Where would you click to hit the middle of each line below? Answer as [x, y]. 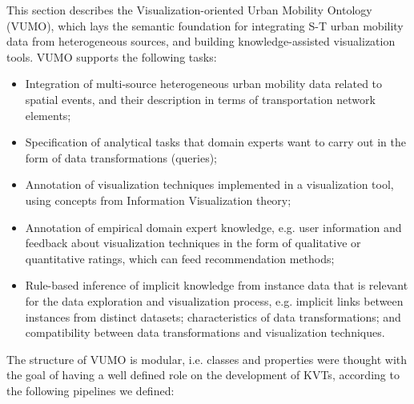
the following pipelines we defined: [90, 390]
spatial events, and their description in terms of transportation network [200, 99]
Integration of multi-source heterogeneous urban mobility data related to [204, 84]
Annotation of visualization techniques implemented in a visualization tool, [209, 184]
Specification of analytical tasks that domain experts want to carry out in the [215, 142]
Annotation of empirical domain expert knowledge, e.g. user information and [213, 227]
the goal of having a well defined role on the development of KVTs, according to [203, 375]
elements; [48, 115]
